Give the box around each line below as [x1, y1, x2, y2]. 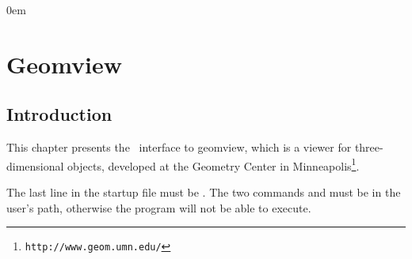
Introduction [6, 102, 113, 126]
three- [354, 139, 383, 156]
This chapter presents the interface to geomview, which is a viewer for [6, 139, 352, 156]
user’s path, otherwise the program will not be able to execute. [6, 199, 311, 216]
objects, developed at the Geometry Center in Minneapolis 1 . [67, 155, 360, 174]
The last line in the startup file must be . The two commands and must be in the [6, 184, 401, 201]
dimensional [6, 157, 64, 174]
